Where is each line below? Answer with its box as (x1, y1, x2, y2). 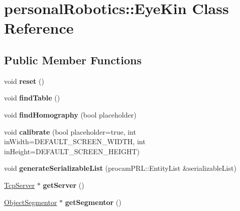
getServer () (43, 179, 84, 190)
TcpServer (4, 179, 35, 190)
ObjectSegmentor (4, 196, 57, 207)
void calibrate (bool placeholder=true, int (4, 126, 136, 137)
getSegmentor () (65, 196, 122, 207)
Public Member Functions (4, 52, 142, 67)
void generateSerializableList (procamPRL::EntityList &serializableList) (4, 163, 236, 173)
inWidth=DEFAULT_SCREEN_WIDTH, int (4, 136, 146, 147)
